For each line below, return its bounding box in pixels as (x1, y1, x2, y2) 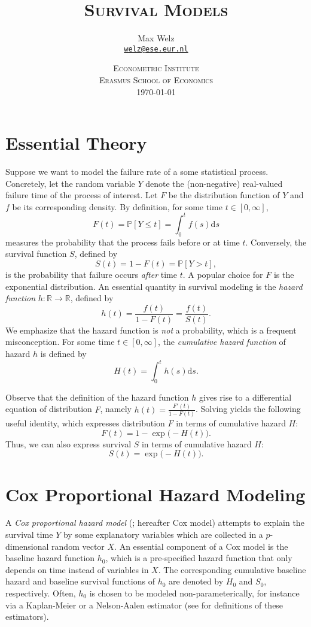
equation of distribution (5, 402, 92, 415)
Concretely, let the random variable (5, 177, 135, 189)
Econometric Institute (113, 62, 199, 74)
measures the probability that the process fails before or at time (5, 235, 240, 248)
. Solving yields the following (195, 402, 301, 415)
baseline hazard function (5, 552, 95, 564)
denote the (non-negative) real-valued (145, 177, 283, 189)
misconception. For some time (5, 335, 115, 348)
